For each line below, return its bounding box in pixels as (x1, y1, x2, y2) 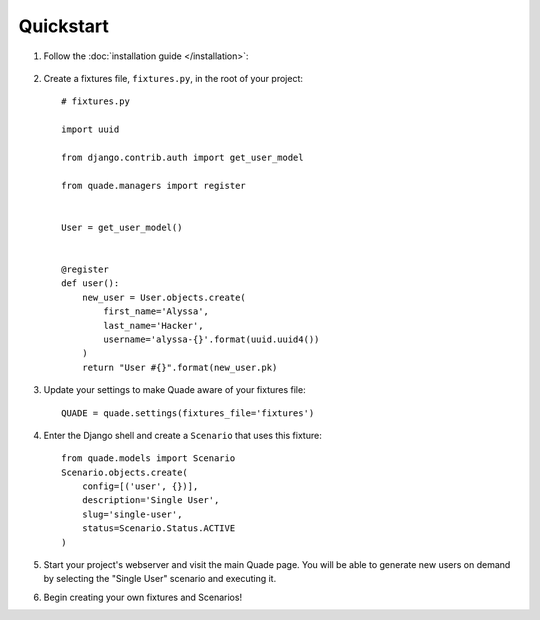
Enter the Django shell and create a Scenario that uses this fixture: (43, 429, 322, 441)
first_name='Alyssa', (103, 306, 210, 317)
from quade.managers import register (61, 180, 247, 191)
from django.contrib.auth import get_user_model (61, 151, 304, 163)
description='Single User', (81, 495, 220, 506)
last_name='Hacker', (103, 320, 204, 331)
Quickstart (18, 15, 110, 37)
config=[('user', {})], (81, 481, 199, 492)
